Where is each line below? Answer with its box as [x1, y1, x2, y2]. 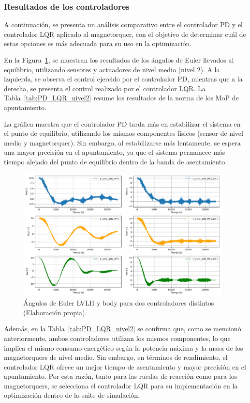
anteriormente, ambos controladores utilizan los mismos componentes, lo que [4, 333, 231, 343]
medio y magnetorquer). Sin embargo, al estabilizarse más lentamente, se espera [4, 137, 241, 147]
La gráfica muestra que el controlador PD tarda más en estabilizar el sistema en [4, 118, 241, 129]
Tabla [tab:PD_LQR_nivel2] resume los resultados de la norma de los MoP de [4, 93, 239, 103]
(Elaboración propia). [23, 307, 87, 317]
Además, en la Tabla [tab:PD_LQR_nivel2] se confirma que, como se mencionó [4, 323, 241, 334]
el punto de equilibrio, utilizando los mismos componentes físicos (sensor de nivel [4, 128, 243, 138]
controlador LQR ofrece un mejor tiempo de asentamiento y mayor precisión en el [4, 361, 246, 371]
